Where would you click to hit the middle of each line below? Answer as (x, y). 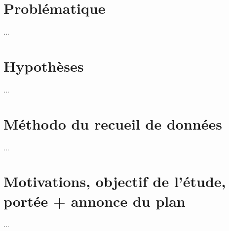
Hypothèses (44, 66)
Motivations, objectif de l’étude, (115, 181)
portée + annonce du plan (95, 201)
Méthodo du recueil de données (113, 123)
